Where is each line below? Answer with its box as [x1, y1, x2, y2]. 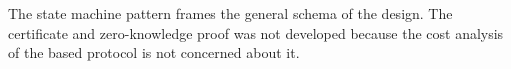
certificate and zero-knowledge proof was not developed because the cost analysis [8, 22, 504, 43]
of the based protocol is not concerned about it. [8, 42, 300, 63]
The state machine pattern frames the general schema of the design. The [8, 3, 453, 23]
